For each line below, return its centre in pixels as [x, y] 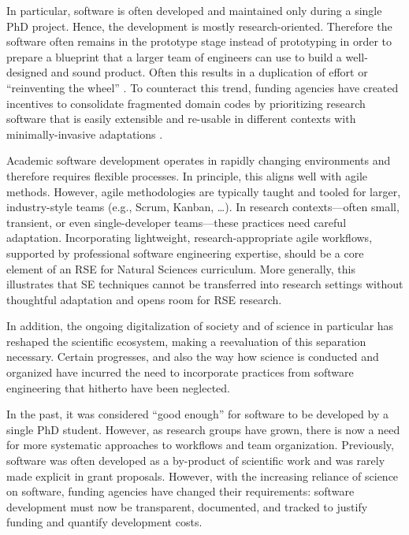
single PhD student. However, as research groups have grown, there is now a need [203, 429]
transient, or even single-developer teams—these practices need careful [177, 222]
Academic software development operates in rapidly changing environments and [199, 160]
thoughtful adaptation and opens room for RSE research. [144, 299]
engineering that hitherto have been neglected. [118, 387]
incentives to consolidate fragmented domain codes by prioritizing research [186, 103]
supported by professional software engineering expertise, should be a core [185, 253]
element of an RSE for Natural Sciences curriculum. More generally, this [181, 268]
